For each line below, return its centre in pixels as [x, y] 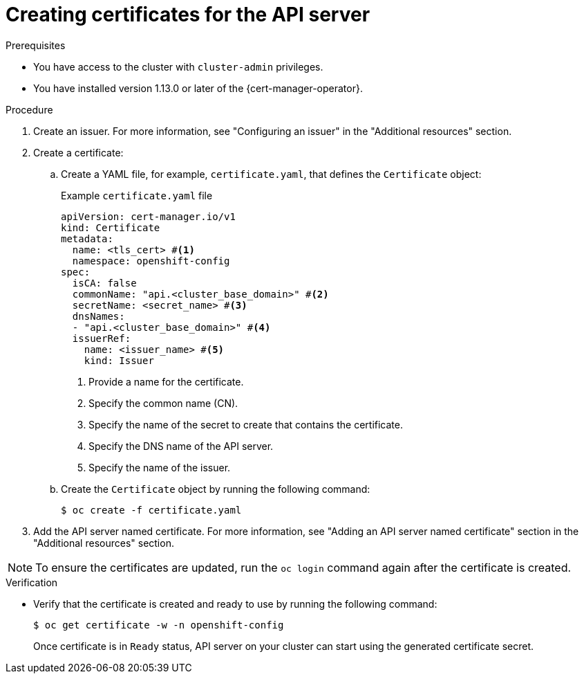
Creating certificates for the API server [188, 15]
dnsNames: [98, 316]
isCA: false [104, 283]
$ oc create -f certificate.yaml [151, 510]
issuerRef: [102, 338]
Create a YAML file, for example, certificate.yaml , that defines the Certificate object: [271, 174]
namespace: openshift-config [151, 261]
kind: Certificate [111, 227]
